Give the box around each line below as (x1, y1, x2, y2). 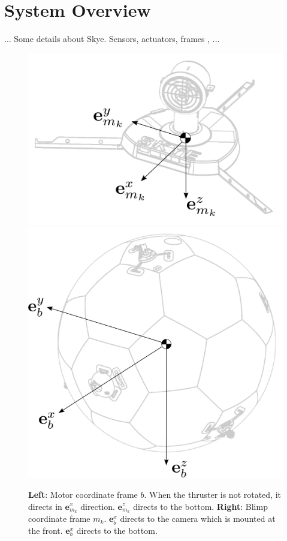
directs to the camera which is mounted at (120, 512, 276, 525)
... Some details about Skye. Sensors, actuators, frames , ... (4, 32, 220, 45)
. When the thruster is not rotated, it (144, 488, 282, 500)
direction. (80, 500, 115, 512)
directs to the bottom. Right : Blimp (133, 500, 268, 512)
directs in (28, 500, 62, 512)
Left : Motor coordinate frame (28, 488, 138, 500)
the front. (28, 524, 63, 537)
